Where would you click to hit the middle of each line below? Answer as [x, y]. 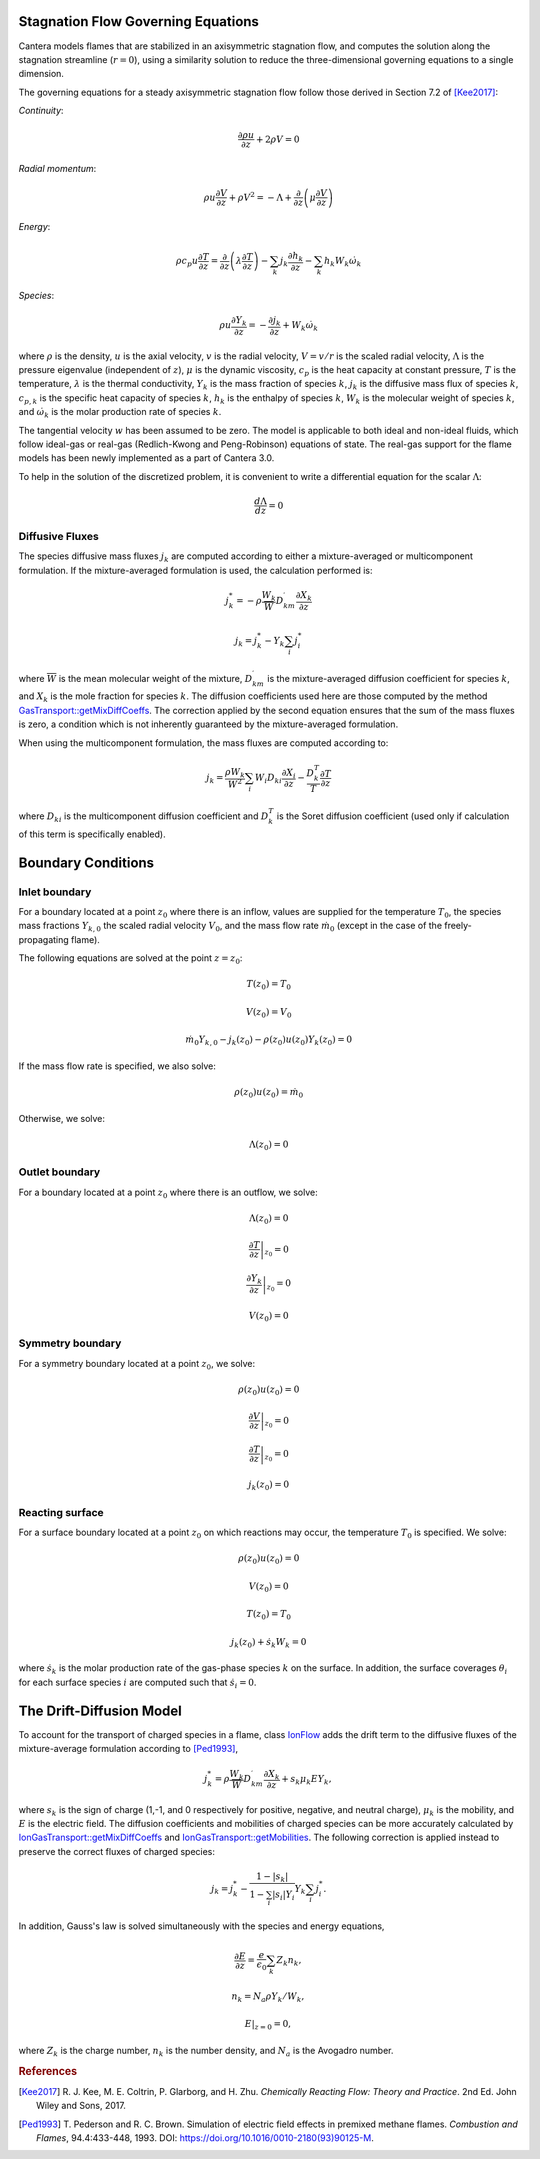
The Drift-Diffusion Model [100, 1710]
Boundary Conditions [86, 862]
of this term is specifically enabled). [92, 834]
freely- [457, 926]
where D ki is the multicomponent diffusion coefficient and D [143, 817]
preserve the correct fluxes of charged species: [116, 1851]
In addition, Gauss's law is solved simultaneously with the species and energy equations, [201, 1926]
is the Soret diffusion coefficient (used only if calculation [393, 816]
